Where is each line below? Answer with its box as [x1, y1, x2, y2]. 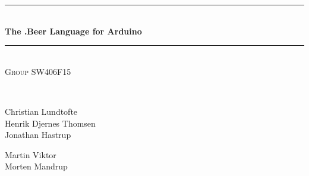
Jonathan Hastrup [5, 128, 71, 141]
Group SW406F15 [5, 65, 71, 77]
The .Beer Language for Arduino [5, 24, 142, 37]
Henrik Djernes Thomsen [5, 117, 96, 129]
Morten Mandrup [5, 160, 68, 172]
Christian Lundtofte [5, 105, 78, 117]
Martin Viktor [5, 148, 56, 161]
